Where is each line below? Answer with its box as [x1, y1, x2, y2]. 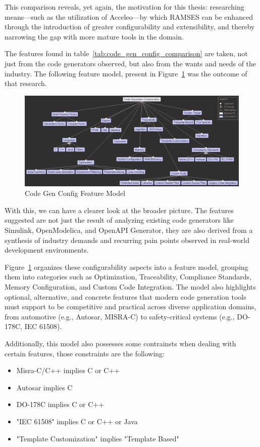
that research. [5, 78, 47, 89]
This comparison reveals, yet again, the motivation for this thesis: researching [5, 2, 244, 12]
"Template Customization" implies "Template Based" [16, 433, 179, 443]
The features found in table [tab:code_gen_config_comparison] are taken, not [5, 48, 248, 59]
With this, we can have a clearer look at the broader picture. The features [5, 205, 234, 215]
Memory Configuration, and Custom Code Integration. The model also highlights [5, 281, 256, 292]
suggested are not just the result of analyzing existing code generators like [5, 215, 234, 225]
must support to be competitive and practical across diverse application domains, [5, 301, 256, 312]
